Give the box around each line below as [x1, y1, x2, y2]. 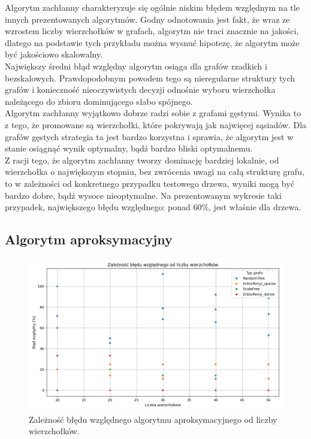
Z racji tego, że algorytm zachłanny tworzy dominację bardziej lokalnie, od [5, 153, 279, 166]
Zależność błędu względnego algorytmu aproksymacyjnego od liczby [29, 413, 277, 425]
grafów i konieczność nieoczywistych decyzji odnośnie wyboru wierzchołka [5, 83, 276, 96]
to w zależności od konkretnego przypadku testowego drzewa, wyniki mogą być [5, 177, 294, 189]
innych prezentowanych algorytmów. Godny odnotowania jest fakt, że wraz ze [5, 13, 290, 25]
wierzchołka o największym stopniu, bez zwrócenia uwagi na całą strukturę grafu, [5, 165, 304, 178]
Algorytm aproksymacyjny [5, 230, 173, 249]
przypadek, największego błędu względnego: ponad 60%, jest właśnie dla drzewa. [5, 201, 301, 213]
